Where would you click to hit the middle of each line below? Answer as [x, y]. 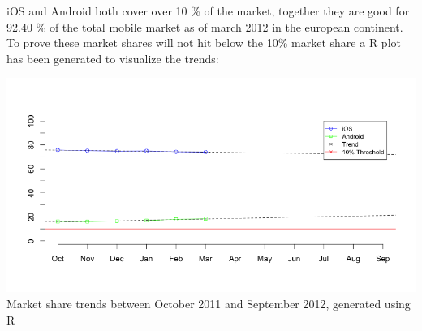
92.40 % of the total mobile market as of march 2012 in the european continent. [205, 26]
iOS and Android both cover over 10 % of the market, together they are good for [208, 11]
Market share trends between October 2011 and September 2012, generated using [209, 303]
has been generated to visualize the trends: [113, 58]
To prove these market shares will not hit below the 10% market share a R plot [204, 43]
